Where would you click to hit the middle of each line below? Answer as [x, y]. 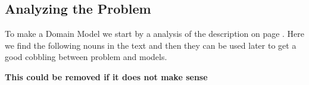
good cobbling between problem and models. [86, 57]
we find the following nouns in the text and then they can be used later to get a [151, 45]
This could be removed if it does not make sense [106, 76]
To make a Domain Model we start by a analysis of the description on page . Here [155, 34]
